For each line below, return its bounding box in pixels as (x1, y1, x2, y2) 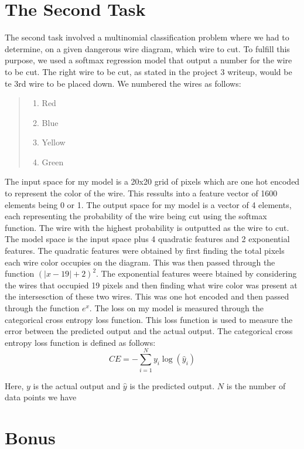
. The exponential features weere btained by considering (96, 267, 297, 280)
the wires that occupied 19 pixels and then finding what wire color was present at (5, 278, 298, 291)
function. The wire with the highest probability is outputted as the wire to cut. (5, 221, 289, 233)
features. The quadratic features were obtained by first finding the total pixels (5, 244, 285, 257)
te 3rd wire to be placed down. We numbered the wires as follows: (5, 77, 241, 89)
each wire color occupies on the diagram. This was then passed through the (5, 256, 275, 268)
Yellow (42, 136, 66, 148)
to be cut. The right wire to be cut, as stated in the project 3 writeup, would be (5, 65, 292, 77)
